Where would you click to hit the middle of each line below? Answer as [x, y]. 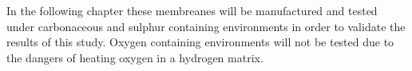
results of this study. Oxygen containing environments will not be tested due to [200, 42]
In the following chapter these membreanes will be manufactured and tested [192, 10]
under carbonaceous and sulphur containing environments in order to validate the [206, 26]
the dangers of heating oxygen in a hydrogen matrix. [135, 57]
